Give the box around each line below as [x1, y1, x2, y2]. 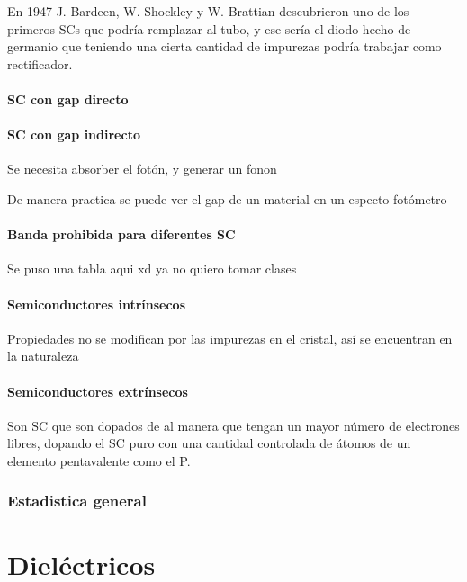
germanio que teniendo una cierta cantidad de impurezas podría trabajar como [7, 37, 442, 56]
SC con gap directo [7, 89, 129, 108]
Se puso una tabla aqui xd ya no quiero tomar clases [7, 259, 297, 278]
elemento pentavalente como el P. [7, 451, 191, 470]
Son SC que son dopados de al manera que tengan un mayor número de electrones [7, 416, 460, 434]
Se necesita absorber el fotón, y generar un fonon [7, 159, 277, 178]
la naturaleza [7, 346, 79, 365]
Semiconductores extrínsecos [7, 381, 188, 400]
